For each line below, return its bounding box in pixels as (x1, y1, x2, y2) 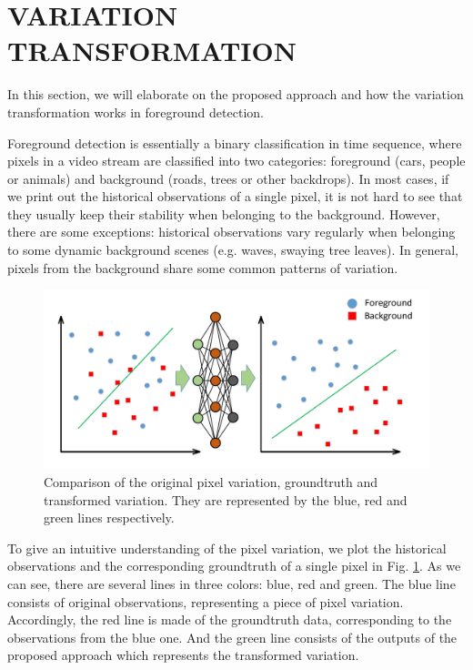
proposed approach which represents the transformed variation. (7, 645, 359, 665)
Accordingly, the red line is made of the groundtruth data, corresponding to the (7, 610, 452, 629)
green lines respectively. (44, 508, 175, 527)
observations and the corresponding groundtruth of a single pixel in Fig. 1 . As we (7, 556, 461, 575)
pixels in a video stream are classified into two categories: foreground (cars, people (7, 151, 466, 170)
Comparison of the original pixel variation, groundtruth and (44, 472, 378, 491)
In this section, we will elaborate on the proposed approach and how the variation (7, 85, 464, 104)
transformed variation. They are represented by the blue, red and (44, 490, 408, 509)
